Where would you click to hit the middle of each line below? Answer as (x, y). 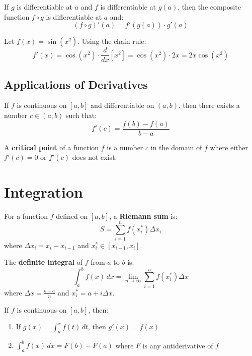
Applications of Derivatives (76, 84)
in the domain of (176, 147)
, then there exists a (209, 105)
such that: (81, 115)
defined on (72, 216)
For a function (26, 216)
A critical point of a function (52, 147)
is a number (125, 147)
